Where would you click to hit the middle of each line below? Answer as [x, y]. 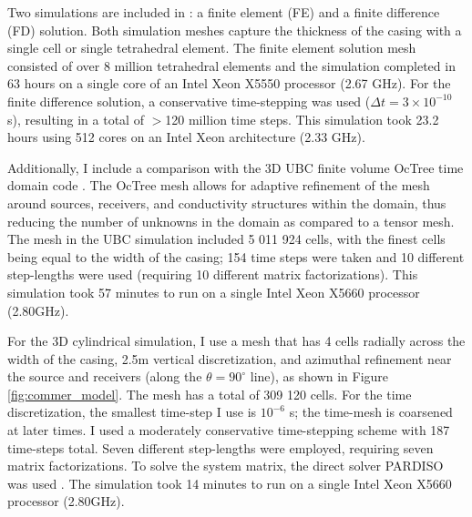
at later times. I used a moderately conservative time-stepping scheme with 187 [229, 430]
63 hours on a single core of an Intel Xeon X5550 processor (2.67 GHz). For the [229, 83]
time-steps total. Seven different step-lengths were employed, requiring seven [221, 447]
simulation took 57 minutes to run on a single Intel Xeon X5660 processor [214, 292]
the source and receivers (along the [105, 376]
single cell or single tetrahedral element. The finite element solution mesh [212, 48]
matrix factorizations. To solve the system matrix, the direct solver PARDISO [226, 466]
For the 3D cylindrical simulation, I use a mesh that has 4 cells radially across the [236, 341]
